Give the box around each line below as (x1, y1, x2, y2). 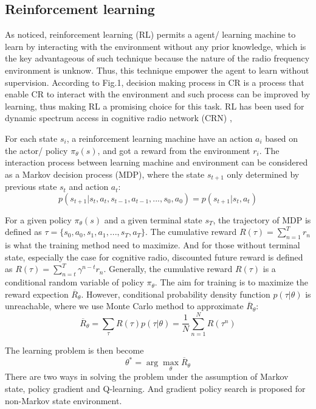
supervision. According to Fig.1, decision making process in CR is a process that (5, 75, 304, 88)
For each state (5, 131, 58, 144)
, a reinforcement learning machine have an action (66, 131, 253, 144)
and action (69, 180, 109, 193)
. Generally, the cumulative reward (103, 262, 233, 275)
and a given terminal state (104, 213, 202, 226)
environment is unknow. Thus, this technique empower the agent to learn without (5, 63, 309, 76)
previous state (5, 180, 57, 193)
